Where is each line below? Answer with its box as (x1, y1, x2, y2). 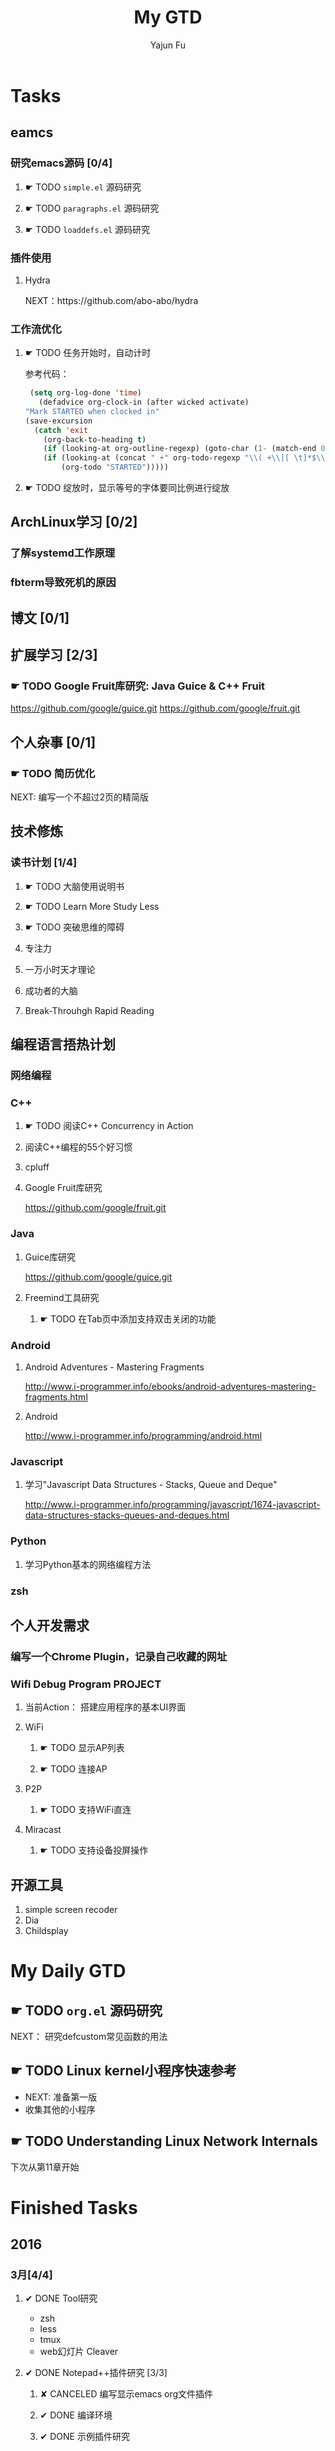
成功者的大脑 (24, 984, 78, 996)
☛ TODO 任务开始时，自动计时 (24, 347, 152, 359)
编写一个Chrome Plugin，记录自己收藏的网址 (10, 1649, 228, 1663)
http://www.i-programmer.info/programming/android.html (24, 1429, 263, 1441)
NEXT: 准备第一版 (24, 2091, 98, 2103)
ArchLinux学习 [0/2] (10, 514, 138, 531)
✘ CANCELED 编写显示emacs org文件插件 (39, 2388, 214, 2400)
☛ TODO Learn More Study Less (24, 900, 160, 912)
